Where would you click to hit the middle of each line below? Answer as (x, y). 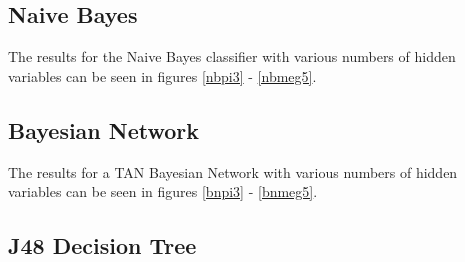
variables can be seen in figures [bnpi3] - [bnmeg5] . (163, 191)
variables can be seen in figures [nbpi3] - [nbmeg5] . (162, 75)
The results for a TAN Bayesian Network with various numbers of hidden (233, 171)
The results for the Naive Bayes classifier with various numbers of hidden (232, 56)
